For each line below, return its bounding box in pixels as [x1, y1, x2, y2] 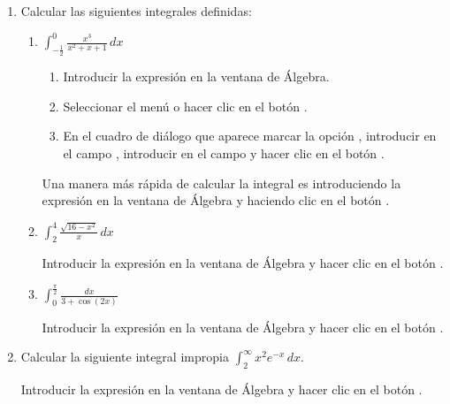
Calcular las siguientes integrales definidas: [20, 2, 252, 19]
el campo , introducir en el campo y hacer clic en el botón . [63, 144, 385, 163]
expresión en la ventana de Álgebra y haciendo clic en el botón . [42, 191, 390, 210]
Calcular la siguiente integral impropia [20, 347, 229, 366]
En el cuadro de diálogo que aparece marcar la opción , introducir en [63, 126, 437, 145]
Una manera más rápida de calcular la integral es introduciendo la [42, 173, 401, 192]
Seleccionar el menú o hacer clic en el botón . [63, 96, 308, 115]
